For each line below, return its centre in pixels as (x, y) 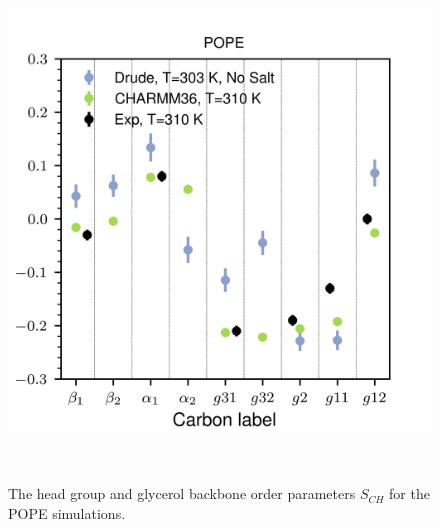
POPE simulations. (67, 512)
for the (409, 493)
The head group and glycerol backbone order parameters (182, 493)
